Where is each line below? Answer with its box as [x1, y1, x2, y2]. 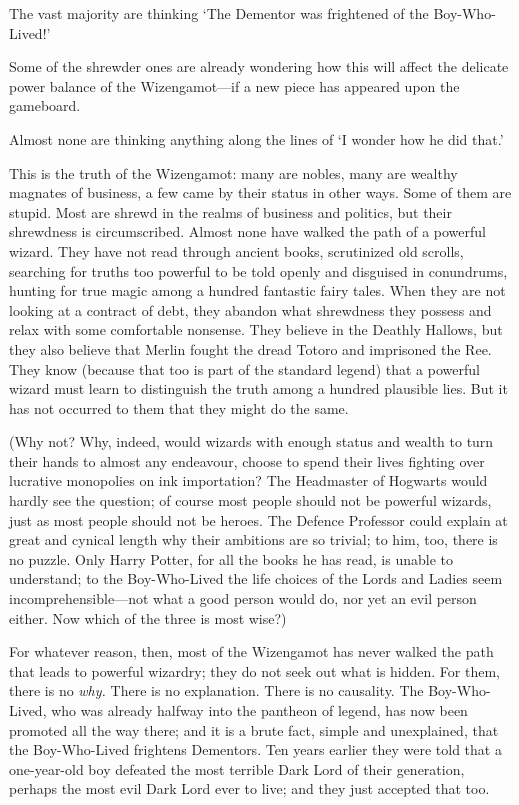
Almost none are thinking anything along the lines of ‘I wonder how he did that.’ [9, 128, 504, 149]
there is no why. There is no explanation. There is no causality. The [9, 680, 424, 701]
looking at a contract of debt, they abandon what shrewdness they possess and [9, 299, 492, 320]
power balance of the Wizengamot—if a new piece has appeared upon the [9, 75, 460, 96]
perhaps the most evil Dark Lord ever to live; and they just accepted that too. [9, 778, 490, 799]
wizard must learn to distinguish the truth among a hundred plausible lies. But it [9, 378, 508, 399]
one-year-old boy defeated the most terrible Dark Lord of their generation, [9, 758, 465, 779]
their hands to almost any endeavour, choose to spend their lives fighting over [9, 450, 485, 471]
